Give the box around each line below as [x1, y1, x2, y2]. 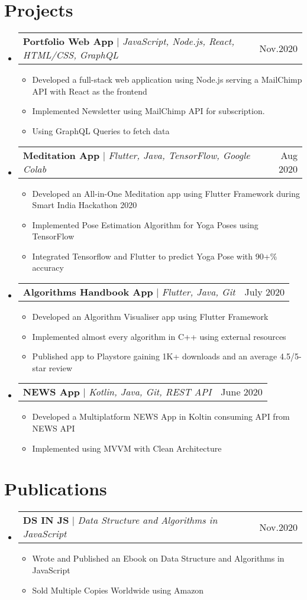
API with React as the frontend [32, 85, 147, 97]
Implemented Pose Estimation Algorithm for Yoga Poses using [32, 218, 258, 231]
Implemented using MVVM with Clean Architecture [32, 442, 222, 454]
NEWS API [32, 422, 75, 434]
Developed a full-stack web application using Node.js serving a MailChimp [32, 73, 302, 86]
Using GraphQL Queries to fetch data [32, 124, 170, 137]
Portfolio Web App [22, 34, 114, 48]
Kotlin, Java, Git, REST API [89, 385, 212, 399]
